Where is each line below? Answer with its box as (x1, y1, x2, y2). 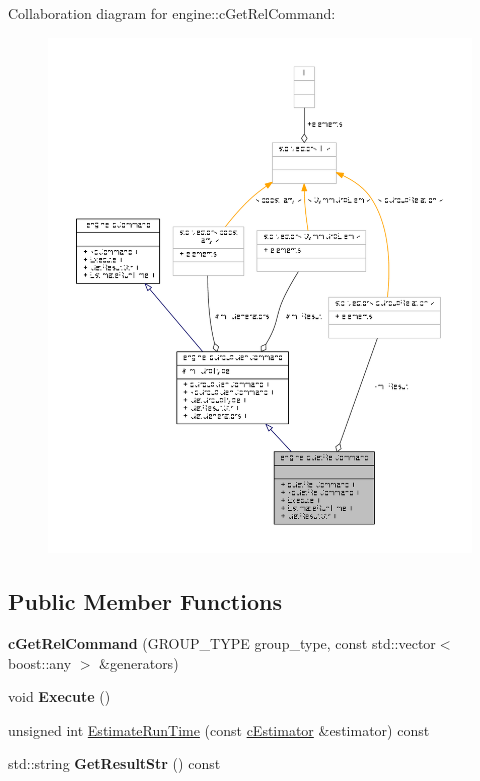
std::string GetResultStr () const (8, 753, 221, 774)
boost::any (8, 652, 72, 673)
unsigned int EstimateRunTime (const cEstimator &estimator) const (8, 719, 430, 740)
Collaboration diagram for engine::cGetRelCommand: (8, 3, 336, 23)
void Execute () (8, 686, 111, 707)
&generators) (99, 652, 179, 673)
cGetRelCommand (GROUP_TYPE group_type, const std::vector (8, 633, 436, 654)
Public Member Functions (8, 586, 282, 617)
